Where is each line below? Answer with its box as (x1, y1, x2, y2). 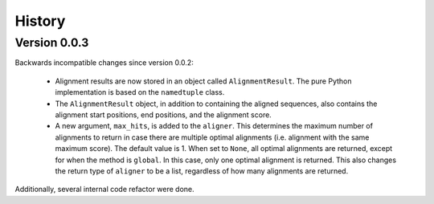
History (14, 12, 66, 30)
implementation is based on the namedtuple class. (55, 88, 225, 97)
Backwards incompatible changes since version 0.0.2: (14, 58, 194, 67)
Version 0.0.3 (14, 35, 89, 50)
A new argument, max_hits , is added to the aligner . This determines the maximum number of (55, 121, 374, 131)
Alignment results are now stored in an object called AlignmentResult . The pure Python (55, 76, 353, 86)
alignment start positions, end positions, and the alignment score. (55, 109, 272, 120)
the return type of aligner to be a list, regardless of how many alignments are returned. (55, 165, 349, 176)
